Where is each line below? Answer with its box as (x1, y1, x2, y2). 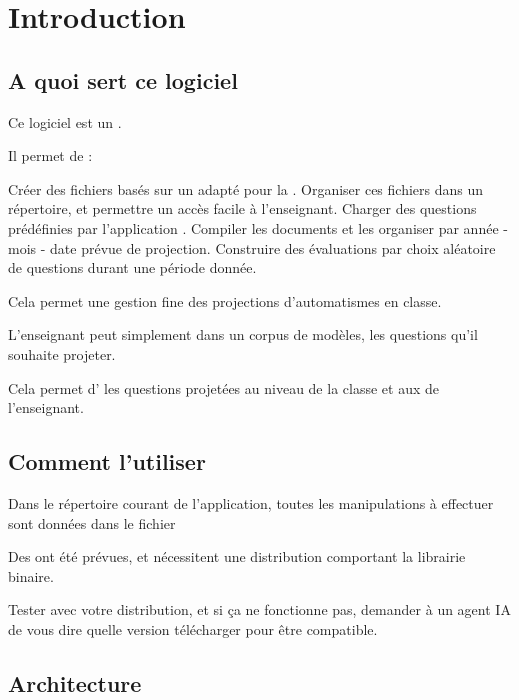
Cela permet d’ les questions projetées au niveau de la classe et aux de (8, 377, 439, 398)
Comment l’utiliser (8, 446, 206, 477)
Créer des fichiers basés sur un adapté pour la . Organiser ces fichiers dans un (8, 178, 484, 199)
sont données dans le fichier (8, 512, 176, 533)
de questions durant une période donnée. (8, 257, 257, 278)
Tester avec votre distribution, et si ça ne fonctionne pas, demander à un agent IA (8, 599, 511, 620)
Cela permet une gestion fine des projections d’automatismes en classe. (8, 290, 442, 311)
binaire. (8, 565, 54, 586)
